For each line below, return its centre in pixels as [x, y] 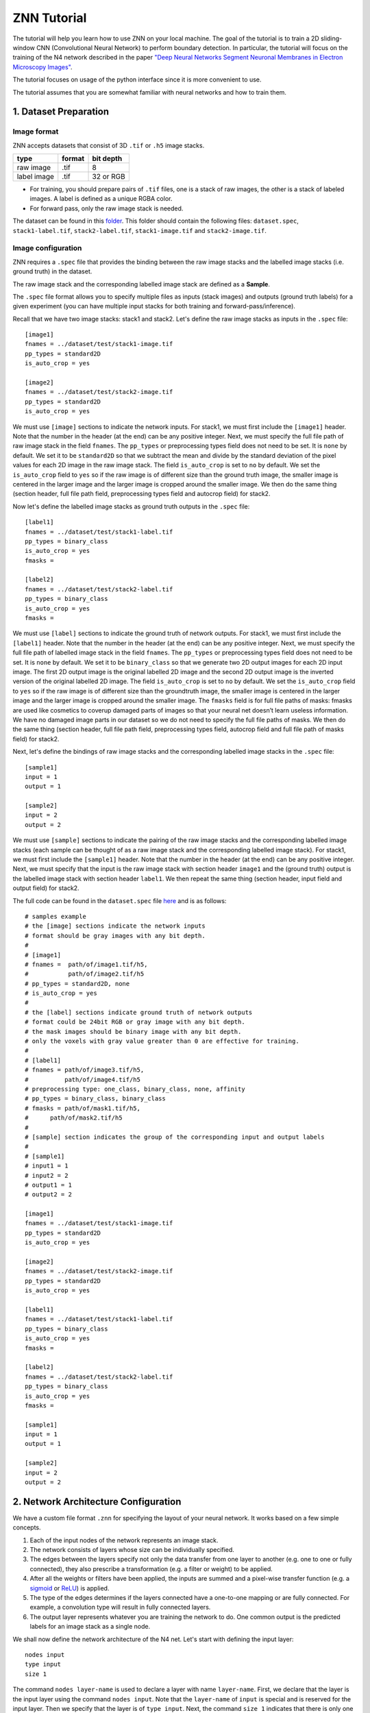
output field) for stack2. [46, 888]
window [24, 47]
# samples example [56, 916]
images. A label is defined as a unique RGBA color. [101, 199]
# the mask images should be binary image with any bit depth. [133, 1032]
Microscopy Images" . [42, 67]
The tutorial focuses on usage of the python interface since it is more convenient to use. [137, 79]
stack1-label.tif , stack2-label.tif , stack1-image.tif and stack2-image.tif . [140, 230]
